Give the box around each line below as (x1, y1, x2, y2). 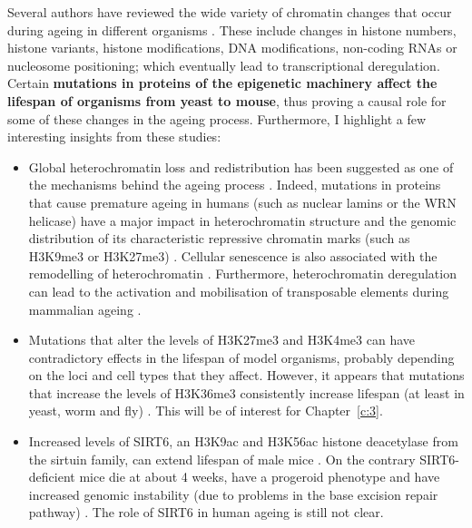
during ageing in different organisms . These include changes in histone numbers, (7, 20, 457, 39)
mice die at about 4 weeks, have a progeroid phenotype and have (79, 467, 440, 486)
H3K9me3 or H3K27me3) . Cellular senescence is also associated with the (28, 246, 438, 265)
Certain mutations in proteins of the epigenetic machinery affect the (7, 73, 438, 93)
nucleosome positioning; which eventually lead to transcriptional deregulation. (7, 55, 440, 74)
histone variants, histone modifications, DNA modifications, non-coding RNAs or (7, 38, 457, 57)
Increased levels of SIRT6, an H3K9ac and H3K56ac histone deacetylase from (28, 432, 458, 451)
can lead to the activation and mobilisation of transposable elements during (28, 281, 449, 300)
